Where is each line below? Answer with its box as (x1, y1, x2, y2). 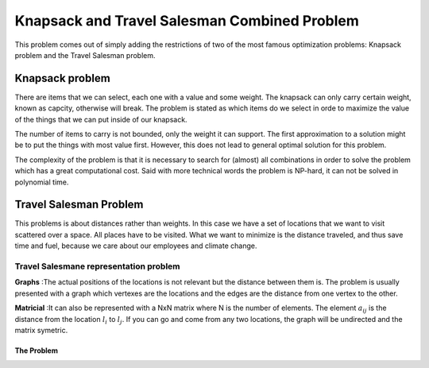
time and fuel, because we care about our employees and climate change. (14, 241, 257, 250)
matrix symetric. (14, 325, 68, 335)
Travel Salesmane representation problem (14, 261, 180, 272)
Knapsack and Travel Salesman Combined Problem (14, 12, 359, 29)
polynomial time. (14, 177, 69, 187)
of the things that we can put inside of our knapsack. (14, 114, 187, 124)
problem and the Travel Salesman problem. (14, 50, 156, 60)
